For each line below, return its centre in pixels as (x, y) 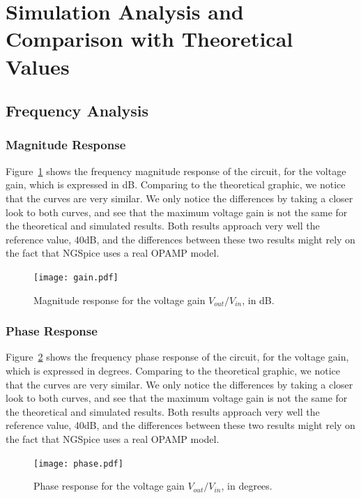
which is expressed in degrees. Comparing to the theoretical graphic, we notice (173, 370)
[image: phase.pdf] (78, 463)
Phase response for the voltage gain (109, 486)
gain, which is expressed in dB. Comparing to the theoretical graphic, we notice (176, 184)
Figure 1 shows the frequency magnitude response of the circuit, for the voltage (176, 171)
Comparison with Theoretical (149, 39)
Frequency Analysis (77, 111)
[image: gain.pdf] (76, 277)
